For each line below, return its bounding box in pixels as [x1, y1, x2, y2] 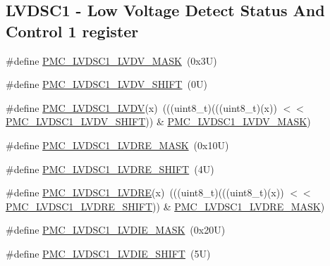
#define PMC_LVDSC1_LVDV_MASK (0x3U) [6, 53, 217, 68]
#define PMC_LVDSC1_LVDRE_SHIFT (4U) [6, 161, 214, 176]
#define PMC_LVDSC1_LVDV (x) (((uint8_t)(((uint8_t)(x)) [6, 100, 277, 115]
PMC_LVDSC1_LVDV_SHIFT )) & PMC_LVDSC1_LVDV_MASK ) [6, 114, 311, 129]
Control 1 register [6, 20, 139, 42]
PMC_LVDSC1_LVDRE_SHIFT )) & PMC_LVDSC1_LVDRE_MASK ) [6, 198, 325, 213]
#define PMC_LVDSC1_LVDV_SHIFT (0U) [6, 77, 207, 91]
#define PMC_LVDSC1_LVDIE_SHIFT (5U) [6, 246, 211, 260]
